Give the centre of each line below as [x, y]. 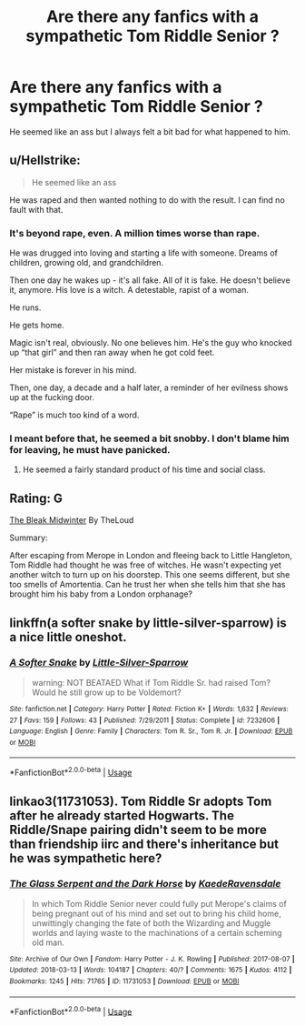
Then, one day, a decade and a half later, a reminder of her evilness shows [149, 387]
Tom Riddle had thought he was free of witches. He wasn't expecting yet [145, 565]
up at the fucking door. [52, 397]
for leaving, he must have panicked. [90, 449]
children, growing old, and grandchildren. [87, 263]
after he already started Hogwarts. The [122, 815]
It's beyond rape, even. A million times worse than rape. [135, 233]
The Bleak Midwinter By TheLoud [72, 520]
